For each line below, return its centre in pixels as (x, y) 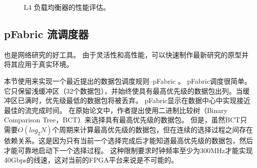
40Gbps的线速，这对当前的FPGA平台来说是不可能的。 (91, 160)
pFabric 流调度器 (46, 33)
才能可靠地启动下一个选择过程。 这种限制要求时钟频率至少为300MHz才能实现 (128, 150)
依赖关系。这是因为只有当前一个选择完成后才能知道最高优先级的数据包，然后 (128, 140)
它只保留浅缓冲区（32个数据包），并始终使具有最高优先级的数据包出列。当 (123, 90)
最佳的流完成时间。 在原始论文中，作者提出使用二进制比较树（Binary (116, 110)
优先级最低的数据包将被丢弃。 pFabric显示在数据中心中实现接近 (148, 100)
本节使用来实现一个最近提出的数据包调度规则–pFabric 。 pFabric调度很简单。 (128, 81)
